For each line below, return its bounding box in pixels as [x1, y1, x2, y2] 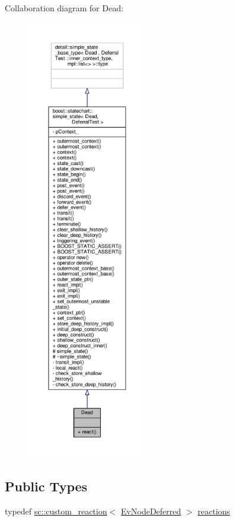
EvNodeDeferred [120, 504, 182, 517]
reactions [198, 504, 230, 517]
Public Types [5, 476, 88, 495]
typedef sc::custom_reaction [5, 504, 107, 517]
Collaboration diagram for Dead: [5, 2, 123, 14]
